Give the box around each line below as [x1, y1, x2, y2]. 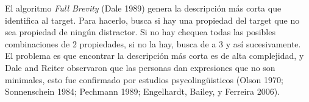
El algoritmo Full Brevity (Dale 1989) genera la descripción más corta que [5, 2, 282, 14]
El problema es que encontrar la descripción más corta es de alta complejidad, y [5, 49, 304, 62]
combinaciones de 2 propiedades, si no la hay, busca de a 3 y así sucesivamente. [5, 37, 301, 50]
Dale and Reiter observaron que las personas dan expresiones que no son [5, 61, 275, 73]
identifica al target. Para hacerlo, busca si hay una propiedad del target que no [5, 13, 300, 26]
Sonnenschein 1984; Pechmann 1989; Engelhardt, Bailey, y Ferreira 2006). [5, 85, 280, 98]
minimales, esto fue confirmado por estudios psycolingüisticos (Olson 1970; [5, 73, 283, 86]
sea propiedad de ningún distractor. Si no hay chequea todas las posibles [5, 25, 275, 38]
